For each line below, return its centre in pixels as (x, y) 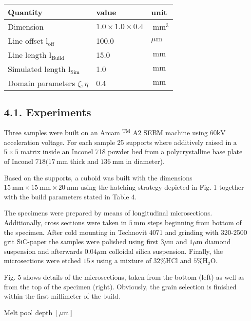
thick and (84, 161)
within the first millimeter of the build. (62, 296)
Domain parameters (41, 83)
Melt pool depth (28, 312)
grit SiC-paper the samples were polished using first (81, 241)
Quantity (25, 12)
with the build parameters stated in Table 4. (70, 196)
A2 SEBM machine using (170, 133)
